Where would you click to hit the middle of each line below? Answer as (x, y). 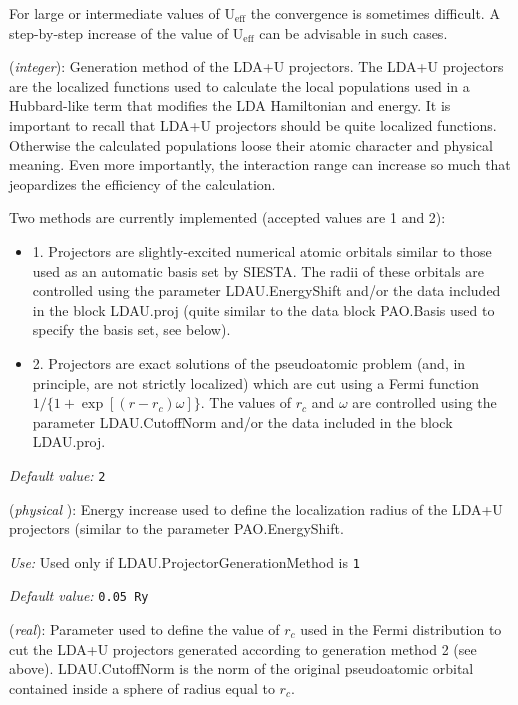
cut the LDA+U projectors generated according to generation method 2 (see (243, 648)
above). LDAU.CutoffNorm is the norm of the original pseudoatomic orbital (241, 668)
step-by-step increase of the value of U (126, 32)
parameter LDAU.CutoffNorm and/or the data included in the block (242, 421)
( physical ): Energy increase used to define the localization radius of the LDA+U (256, 508)
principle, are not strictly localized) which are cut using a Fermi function (256, 382)
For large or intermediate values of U (122, 13)
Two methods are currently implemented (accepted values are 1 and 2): (227, 217)
